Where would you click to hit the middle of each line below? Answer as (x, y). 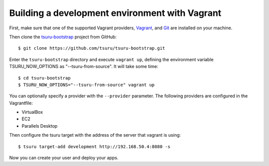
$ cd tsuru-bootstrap (44, 78)
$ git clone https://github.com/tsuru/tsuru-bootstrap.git (92, 48)
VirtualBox (32, 112)
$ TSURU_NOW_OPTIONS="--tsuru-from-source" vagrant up (86, 85)
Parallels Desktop (40, 126)
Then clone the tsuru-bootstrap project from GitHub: (63, 37)
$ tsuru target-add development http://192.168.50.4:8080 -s (94, 146)
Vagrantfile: (21, 103)
